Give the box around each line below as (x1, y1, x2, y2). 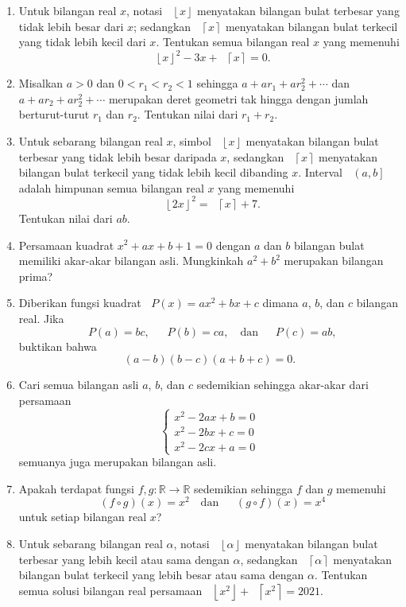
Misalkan (18, 75, 64, 91)
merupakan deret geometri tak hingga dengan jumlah (108, 90, 369, 107)
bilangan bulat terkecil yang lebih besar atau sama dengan (18, 566, 304, 583)
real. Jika (18, 309, 64, 326)
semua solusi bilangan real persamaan (18, 582, 203, 598)
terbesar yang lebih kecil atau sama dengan (18, 551, 230, 567)
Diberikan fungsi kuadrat (18, 294, 141, 311)
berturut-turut (18, 106, 90, 123)
